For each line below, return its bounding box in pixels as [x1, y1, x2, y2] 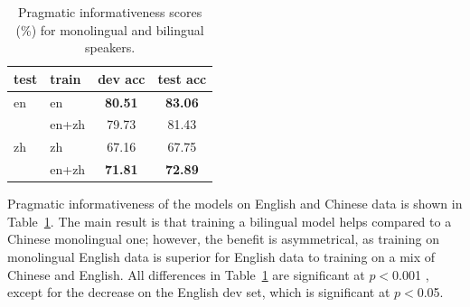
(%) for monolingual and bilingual [15, 20, 204, 39]
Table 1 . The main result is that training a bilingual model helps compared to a [7, 211, 452, 230]
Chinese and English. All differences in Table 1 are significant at [7, 265, 365, 284]
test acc [157, 69, 207, 88]
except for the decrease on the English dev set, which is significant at [7, 283, 390, 302]
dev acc [98, 69, 146, 88]
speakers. [85, 38, 136, 57]
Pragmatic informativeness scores [18, 3, 202, 21]
